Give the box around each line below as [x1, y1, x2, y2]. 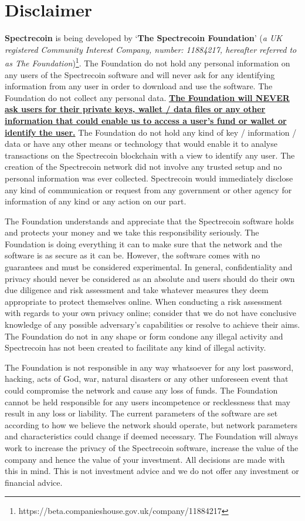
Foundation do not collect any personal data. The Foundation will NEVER [5, 91, 290, 103]
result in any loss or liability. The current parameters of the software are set [5, 407, 278, 419]
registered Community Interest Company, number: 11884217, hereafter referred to [5, 43, 297, 55]
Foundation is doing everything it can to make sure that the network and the [5, 237, 282, 250]
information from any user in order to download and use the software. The [5, 80, 273, 92]
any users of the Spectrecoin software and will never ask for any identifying [5, 68, 275, 80]
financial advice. [5, 476, 63, 488]
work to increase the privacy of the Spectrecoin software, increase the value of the [5, 441, 299, 453]
